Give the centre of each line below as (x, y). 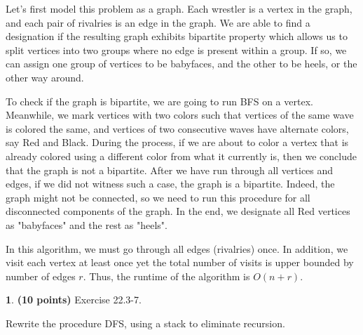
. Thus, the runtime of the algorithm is (166, 276)
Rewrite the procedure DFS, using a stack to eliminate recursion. (145, 323)
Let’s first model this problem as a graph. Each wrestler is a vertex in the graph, (179, 8)
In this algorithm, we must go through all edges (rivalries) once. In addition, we (177, 248)
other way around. (45, 77)
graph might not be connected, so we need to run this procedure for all (158, 197)
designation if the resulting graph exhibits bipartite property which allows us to (177, 36)
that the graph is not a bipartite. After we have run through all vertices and (170, 170)
